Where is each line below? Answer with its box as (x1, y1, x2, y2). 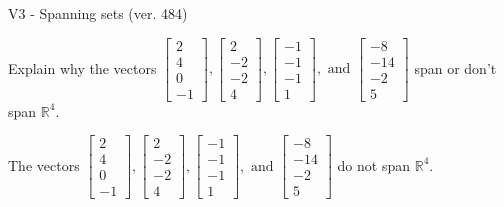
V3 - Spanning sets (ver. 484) (8, 3, 188, 23)
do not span (337, 154, 411, 175)
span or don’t (414, 57, 497, 78)
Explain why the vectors (8, 57, 157, 78)
